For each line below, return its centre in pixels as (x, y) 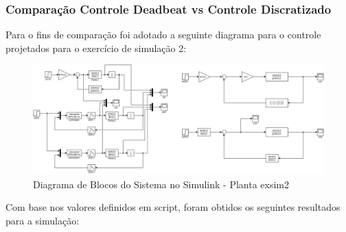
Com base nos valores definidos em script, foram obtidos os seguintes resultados (173, 207)
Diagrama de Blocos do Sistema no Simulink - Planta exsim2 (161, 184)
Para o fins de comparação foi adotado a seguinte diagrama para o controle (163, 35)
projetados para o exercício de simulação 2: (96, 48)
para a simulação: (43, 220)
